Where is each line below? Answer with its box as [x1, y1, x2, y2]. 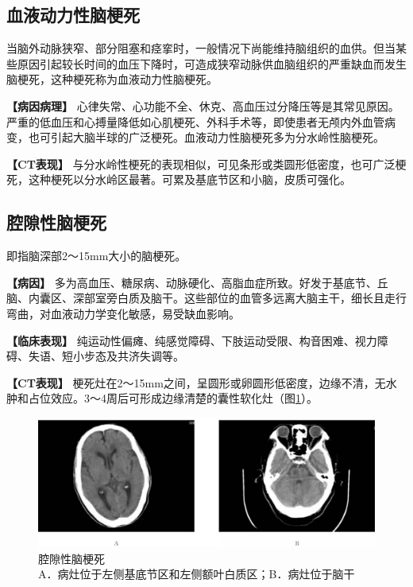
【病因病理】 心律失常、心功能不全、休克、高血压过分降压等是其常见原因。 [6, 97, 399, 114]
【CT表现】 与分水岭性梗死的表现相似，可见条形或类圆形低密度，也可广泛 [6, 155, 396, 172]
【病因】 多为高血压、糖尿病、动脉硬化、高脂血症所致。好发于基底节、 [6, 274, 377, 290]
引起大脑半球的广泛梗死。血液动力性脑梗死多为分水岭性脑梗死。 [50, 129, 384, 146]
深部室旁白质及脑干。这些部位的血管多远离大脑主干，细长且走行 [72, 290, 407, 306]
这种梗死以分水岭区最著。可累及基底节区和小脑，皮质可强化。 [28, 171, 351, 188]
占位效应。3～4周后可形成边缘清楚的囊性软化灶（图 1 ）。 [28, 390, 318, 406]
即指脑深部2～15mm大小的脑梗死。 [6, 247, 187, 264]
